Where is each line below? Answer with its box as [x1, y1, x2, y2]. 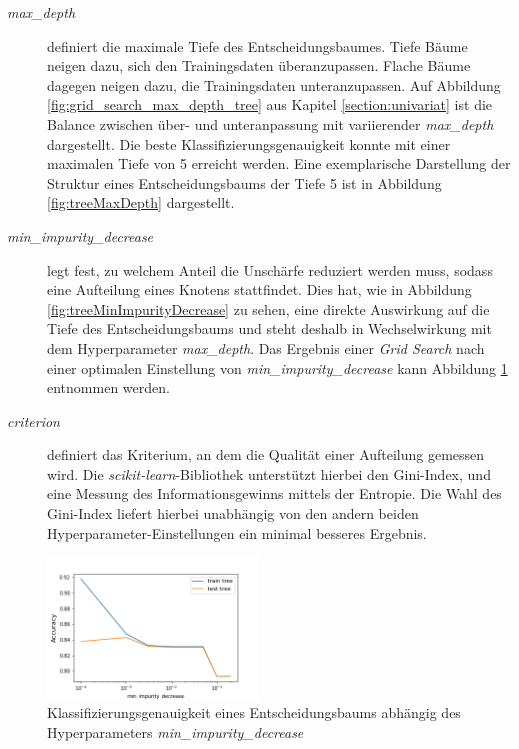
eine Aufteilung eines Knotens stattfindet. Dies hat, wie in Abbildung [47, 279, 472, 300]
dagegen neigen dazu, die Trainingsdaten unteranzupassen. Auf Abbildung [47, 74, 501, 95]
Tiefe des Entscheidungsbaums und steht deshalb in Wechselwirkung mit [47, 318, 492, 339]
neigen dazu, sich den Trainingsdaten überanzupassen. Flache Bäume [47, 55, 471, 76]
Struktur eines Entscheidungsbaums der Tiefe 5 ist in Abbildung [47, 172, 442, 193]
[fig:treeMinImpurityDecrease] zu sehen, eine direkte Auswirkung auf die [47, 298, 490, 319]
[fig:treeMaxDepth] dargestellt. [47, 192, 235, 213]
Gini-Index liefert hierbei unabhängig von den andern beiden [47, 503, 419, 524]
